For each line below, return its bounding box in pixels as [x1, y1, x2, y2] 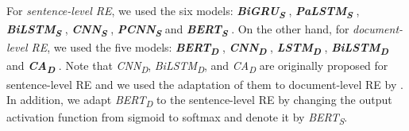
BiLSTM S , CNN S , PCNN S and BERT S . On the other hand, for [6, 21, 349, 40]
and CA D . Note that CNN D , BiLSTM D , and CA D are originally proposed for [6, 57, 388, 77]
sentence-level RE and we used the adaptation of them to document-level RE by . [6, 75, 403, 92]
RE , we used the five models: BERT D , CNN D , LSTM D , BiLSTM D [31, 39, 388, 59]
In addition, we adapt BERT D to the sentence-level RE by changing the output [6, 91, 392, 110]
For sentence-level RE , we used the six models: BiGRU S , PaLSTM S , [6, 2, 360, 21]
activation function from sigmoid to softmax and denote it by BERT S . [6, 109, 348, 128]
